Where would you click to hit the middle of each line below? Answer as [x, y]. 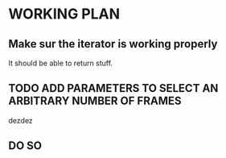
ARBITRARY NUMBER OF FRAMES [95, 101]
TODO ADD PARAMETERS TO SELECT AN [113, 88]
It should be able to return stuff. [61, 63]
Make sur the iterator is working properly [113, 44]
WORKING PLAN [64, 14]
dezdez [21, 120]
